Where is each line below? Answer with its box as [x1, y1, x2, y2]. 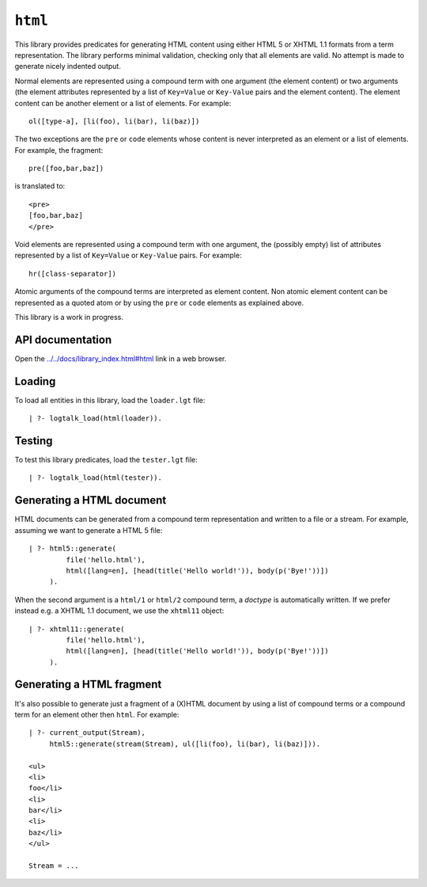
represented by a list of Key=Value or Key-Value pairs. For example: [14, 250, 242, 261]
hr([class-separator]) [28, 269, 117, 278]
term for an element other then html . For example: [14, 710, 179, 719]
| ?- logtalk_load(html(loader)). [28, 414, 162, 423]
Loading [14, 375, 56, 388]
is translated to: [14, 181, 66, 191]
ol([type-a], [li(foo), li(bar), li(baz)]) [28, 116, 200, 126]
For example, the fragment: [14, 145, 104, 154]
